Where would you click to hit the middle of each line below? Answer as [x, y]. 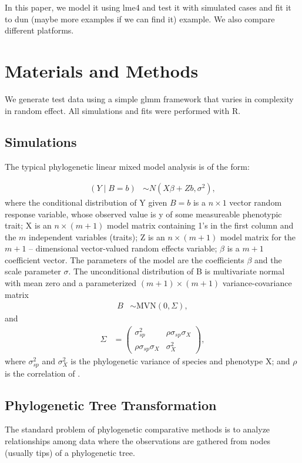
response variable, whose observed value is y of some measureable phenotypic [143, 214]
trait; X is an [28, 225]
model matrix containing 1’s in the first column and [200, 225]
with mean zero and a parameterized [71, 283]
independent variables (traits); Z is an [97, 236]
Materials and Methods [102, 70]
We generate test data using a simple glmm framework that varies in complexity [149, 98]
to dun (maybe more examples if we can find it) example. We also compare [140, 19]
